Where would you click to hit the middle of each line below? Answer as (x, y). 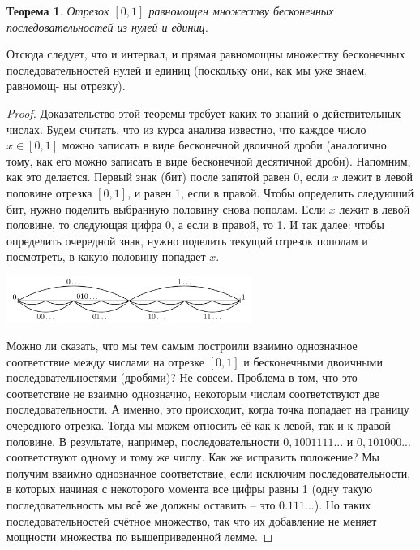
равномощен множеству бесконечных (241, 11)
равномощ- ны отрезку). (66, 86)
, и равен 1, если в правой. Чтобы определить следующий (271, 192)
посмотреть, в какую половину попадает (106, 256)
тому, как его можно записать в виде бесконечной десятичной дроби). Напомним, (209, 160)
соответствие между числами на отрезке (106, 361)
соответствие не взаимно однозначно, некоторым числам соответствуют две (193, 393)
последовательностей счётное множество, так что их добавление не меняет (192, 520)
